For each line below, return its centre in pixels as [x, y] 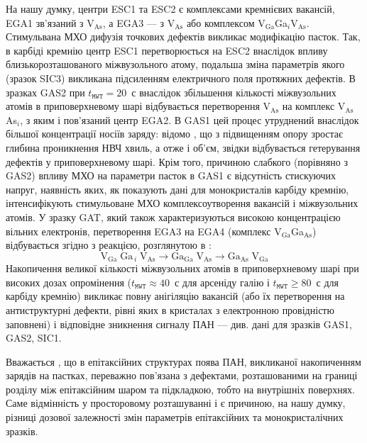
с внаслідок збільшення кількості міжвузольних [234, 92]
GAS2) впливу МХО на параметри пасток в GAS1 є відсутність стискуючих [171, 175]
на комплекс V [314, 106]
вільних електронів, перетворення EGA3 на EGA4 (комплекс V [144, 231]
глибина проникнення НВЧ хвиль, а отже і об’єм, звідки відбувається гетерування [183, 147]
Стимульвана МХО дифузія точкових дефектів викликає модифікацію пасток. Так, [183, 37]
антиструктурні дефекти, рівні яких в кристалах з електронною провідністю [170, 309]
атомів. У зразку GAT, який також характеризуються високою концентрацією [173, 217]
